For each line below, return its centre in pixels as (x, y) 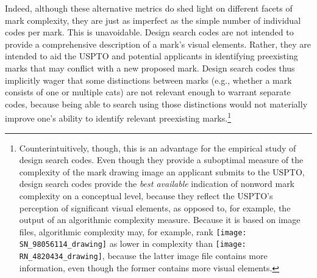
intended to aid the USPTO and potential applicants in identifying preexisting (151, 56)
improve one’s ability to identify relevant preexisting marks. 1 (118, 117)
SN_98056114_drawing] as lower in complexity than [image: (133, 243)
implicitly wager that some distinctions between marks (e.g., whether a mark (148, 80)
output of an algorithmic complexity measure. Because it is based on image (160, 220)
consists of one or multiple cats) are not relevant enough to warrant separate (148, 92)
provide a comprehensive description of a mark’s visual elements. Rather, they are (158, 44)
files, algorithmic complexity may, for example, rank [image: (133, 231)
